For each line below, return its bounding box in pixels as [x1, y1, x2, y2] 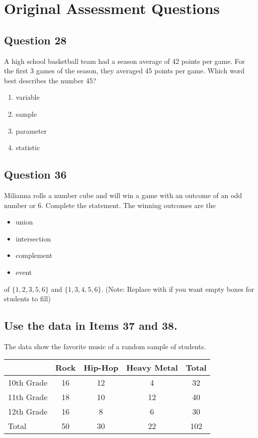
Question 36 [4, 167, 67, 182]
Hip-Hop [84, 362, 118, 374]
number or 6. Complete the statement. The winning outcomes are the [4, 200, 216, 210]
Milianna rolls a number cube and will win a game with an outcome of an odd [4, 190, 242, 200]
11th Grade [8, 391, 48, 403]
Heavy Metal [126, 362, 178, 374]
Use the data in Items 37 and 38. [4, 318, 177, 333]
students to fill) [4, 293, 51, 304]
